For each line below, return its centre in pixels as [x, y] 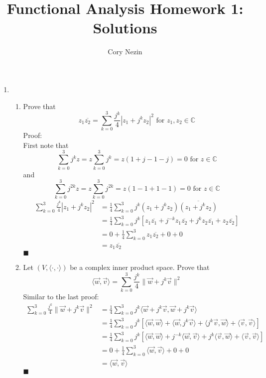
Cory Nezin [125, 52]
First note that [46, 145]
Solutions [125, 28]
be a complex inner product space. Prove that [140, 267]
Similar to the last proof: [61, 297]
